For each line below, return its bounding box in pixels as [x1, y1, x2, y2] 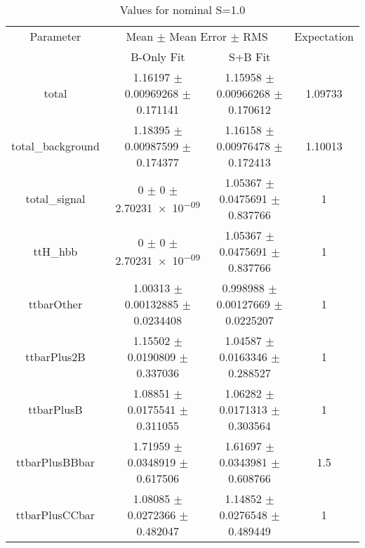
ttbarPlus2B [25, 348, 86, 365]
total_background [11, 138, 100, 154]
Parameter [29, 28, 81, 44]
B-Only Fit [131, 48, 185, 65]
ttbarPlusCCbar [15, 507, 95, 523]
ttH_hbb [33, 243, 78, 259]
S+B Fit [228, 48, 271, 65]
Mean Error [169, 28, 227, 44]
